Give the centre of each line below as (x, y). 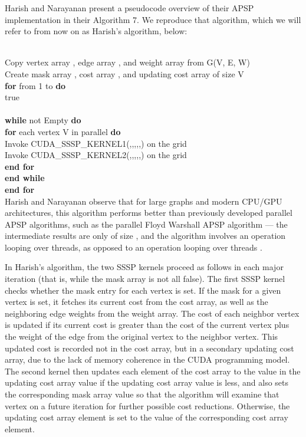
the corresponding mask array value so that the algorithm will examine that (142, 394)
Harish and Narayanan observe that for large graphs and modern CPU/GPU (144, 201)
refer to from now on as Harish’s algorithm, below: (96, 31)
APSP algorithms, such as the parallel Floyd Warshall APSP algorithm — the (146, 224)
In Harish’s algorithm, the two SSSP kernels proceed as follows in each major (144, 267)
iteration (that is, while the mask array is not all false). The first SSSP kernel (145, 279)
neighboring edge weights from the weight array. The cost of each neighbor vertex (152, 313)
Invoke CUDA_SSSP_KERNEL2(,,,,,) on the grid (96, 155)
